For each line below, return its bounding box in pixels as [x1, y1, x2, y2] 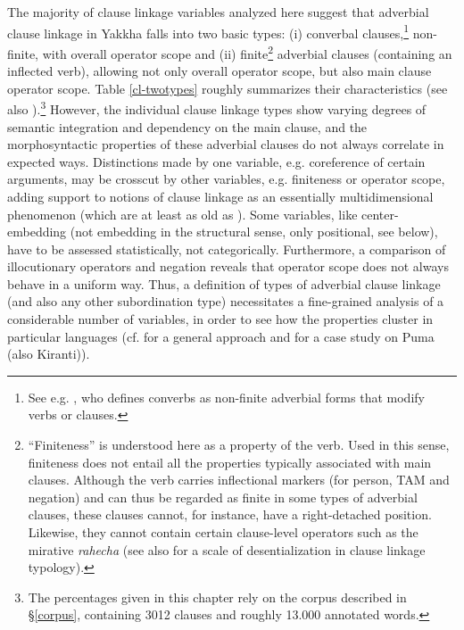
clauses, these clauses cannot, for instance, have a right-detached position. [28, 505, 432, 524]
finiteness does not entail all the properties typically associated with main [28, 452, 432, 471]
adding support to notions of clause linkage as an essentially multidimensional [7, 187, 434, 205]
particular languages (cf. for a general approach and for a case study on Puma [7, 327, 435, 345]
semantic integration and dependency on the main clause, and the [7, 117, 368, 136]
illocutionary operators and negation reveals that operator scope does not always [7, 257, 449, 276]
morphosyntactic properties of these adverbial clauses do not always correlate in [7, 135, 444, 153]
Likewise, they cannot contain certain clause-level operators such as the [28, 523, 418, 541]
